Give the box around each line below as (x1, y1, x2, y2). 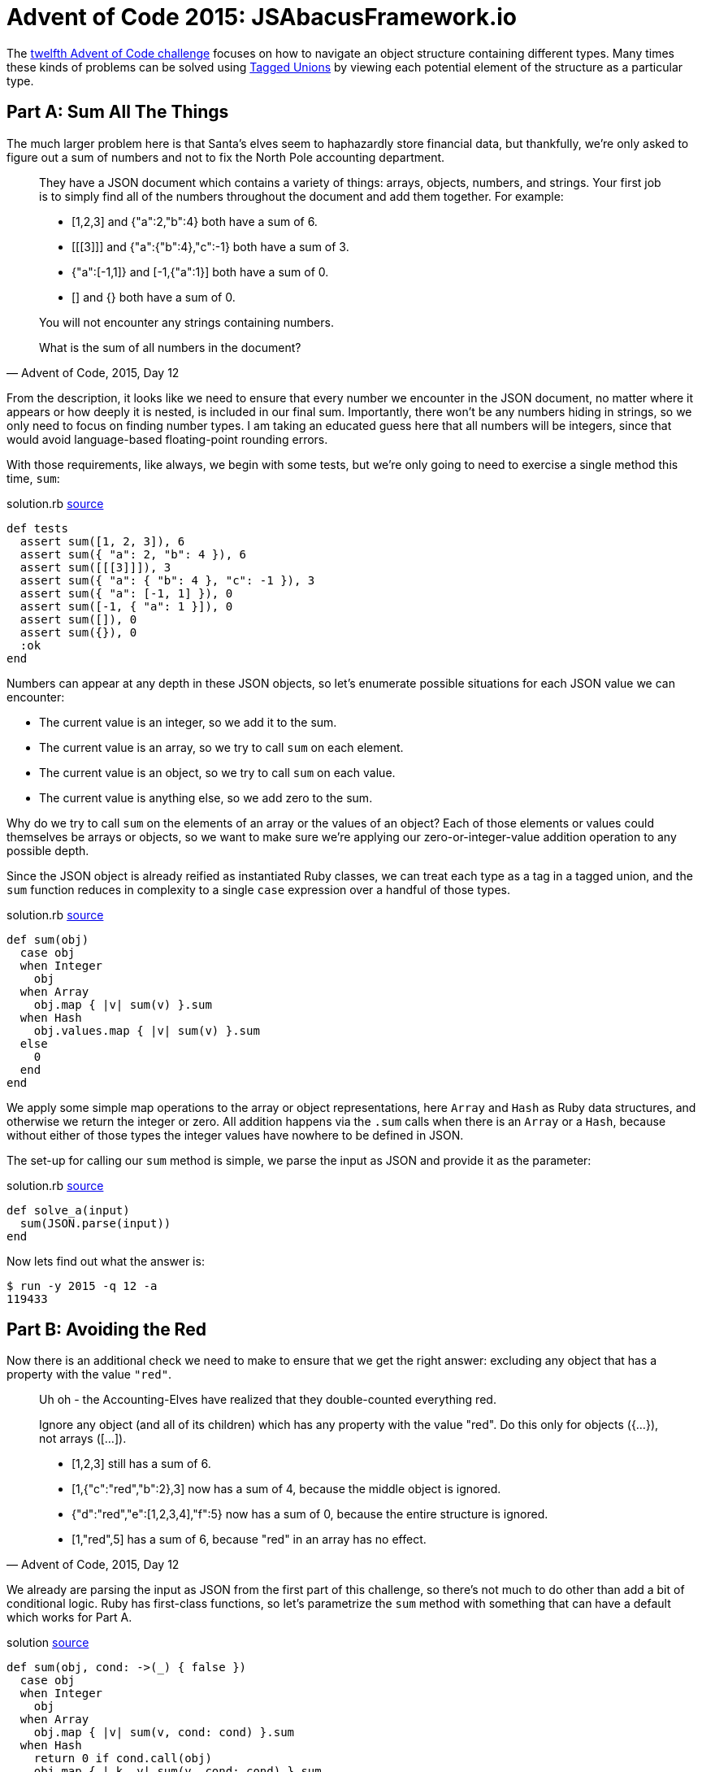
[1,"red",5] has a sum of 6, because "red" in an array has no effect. (71, 1532, 427, 1547)
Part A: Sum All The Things (6, 102, 229, 123)
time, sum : (6, 471, 60, 485)
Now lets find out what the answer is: (6, 1253, 205, 1268)
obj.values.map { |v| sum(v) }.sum (33, 1023, 260, 1037)
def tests (6, 521, 68, 535)
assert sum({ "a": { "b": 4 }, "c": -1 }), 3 (19, 573, 315, 587)
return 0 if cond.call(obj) (33, 1752, 212, 1765)
